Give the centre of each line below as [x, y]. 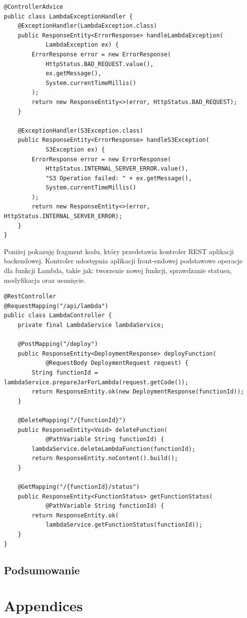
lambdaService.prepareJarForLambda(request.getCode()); [96, 382]
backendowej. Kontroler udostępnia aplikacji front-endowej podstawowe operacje [123, 261]
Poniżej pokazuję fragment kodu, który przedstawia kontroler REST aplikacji [119, 251]
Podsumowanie [42, 570]
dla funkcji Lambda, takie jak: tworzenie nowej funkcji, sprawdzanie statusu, [118, 270]
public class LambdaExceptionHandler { [68, 16]
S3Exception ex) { [75, 149]
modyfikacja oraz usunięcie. [45, 280]
